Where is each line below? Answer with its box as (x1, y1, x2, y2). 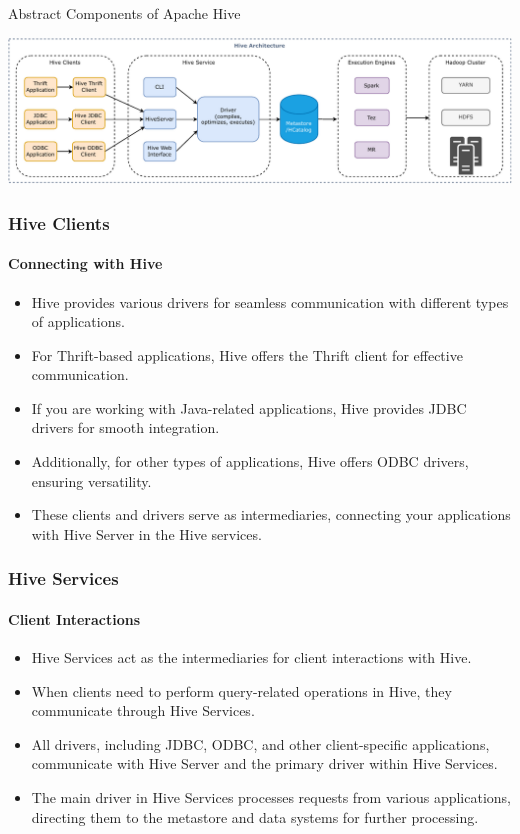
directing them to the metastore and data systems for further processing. (31, 806, 479, 827)
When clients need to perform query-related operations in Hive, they (31, 680, 452, 701)
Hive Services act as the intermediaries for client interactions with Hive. (31, 647, 472, 668)
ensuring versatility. (31, 470, 152, 491)
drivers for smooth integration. (31, 417, 220, 438)
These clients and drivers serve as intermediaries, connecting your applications (31, 504, 511, 525)
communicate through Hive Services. (31, 700, 255, 721)
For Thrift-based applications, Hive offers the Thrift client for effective (31, 344, 463, 365)
